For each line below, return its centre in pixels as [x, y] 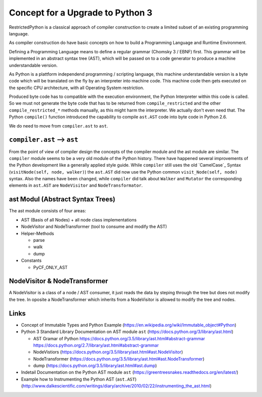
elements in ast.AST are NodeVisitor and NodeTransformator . [76, 185]
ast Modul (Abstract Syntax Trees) [62, 199]
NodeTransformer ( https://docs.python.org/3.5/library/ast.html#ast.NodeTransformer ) [119, 359]
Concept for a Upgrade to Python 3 [81, 13]
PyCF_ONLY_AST [50, 267]
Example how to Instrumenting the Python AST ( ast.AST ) [79, 379]
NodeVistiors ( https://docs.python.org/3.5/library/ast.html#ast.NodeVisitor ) [108, 352]
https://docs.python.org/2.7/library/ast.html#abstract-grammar [96, 345]
